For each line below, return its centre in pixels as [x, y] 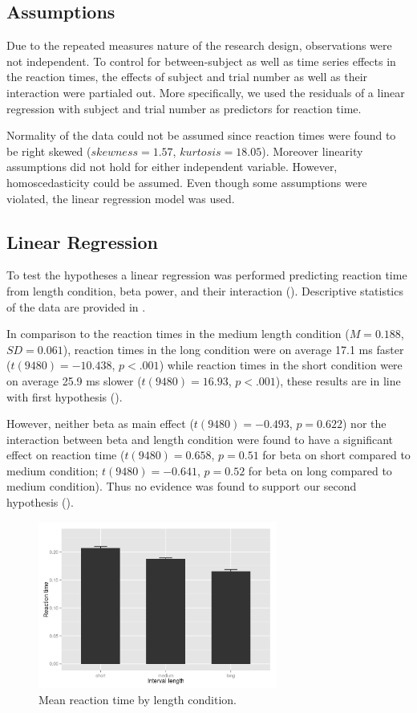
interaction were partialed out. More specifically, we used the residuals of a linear [206, 92]
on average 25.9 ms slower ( [74, 380]
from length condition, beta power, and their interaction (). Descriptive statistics [205, 290]
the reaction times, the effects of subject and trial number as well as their [187, 77]
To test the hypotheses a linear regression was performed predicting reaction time [207, 275]
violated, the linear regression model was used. [121, 198]
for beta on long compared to [320, 470]
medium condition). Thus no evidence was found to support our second [182, 486]
